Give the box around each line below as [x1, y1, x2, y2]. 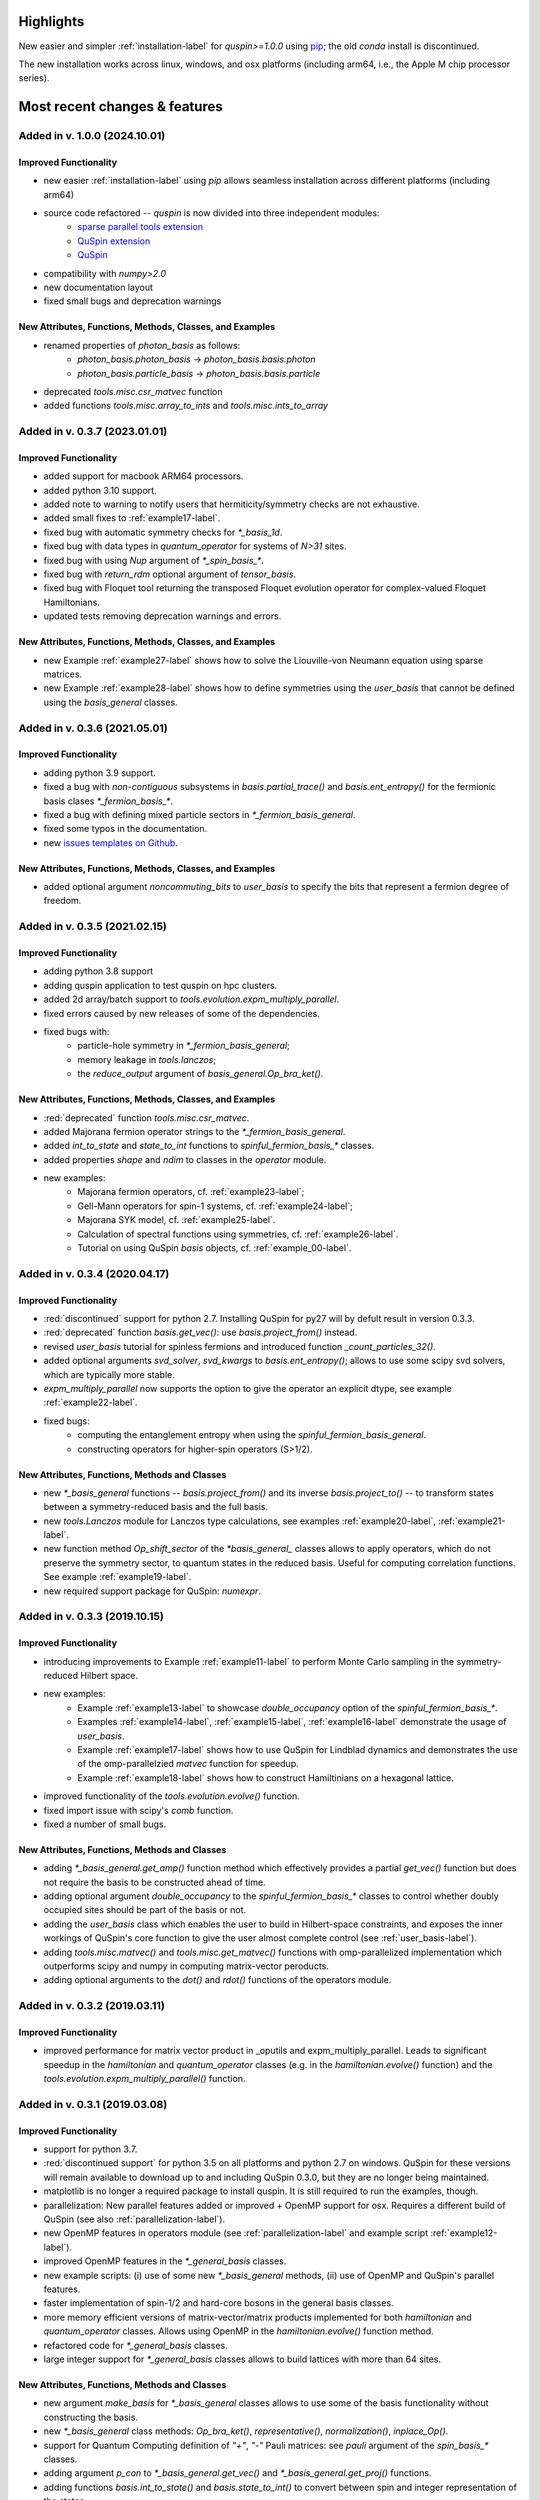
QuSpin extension [77, 235, 151, 247]
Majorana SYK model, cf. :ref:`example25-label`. [77, 1214, 276, 1226]
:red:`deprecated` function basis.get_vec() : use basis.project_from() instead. [43, 1326, 358, 1339]
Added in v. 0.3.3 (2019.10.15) [18, 1610, 164, 1624]
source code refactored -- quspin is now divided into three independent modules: [43, 207, 380, 219]
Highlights [18, 13, 85, 30]
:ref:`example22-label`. [43, 1396, 139, 1409]
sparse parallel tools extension [77, 221, 204, 233]
